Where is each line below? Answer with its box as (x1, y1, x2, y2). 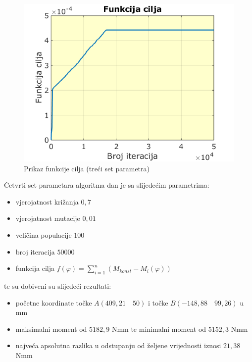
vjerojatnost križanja (15, 196, 79, 207)
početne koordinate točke (15, 297, 92, 308)
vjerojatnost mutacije (15, 213, 80, 223)
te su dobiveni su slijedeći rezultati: (4, 280, 111, 291)
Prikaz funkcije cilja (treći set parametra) (24, 163, 150, 173)
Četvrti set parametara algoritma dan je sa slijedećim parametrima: (4, 180, 209, 190)
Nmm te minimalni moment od (111, 323, 206, 334)
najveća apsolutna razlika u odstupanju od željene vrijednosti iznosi (15, 340, 221, 351)
